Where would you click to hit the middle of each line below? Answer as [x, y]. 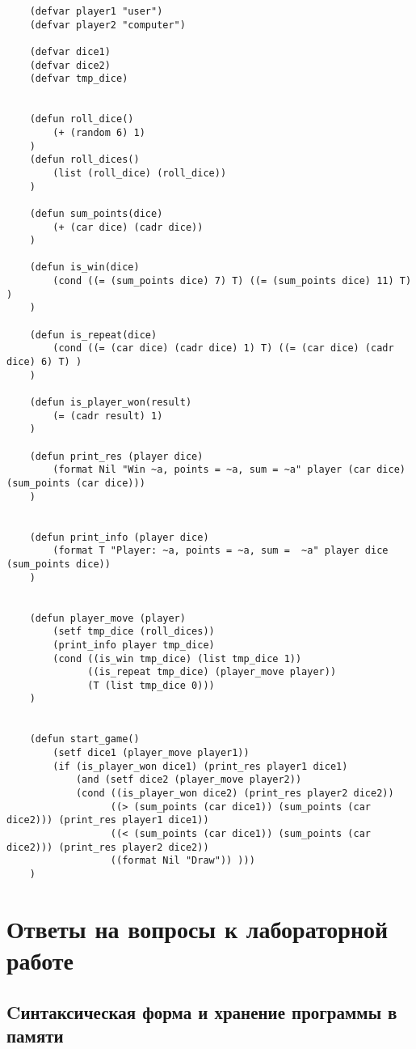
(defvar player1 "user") [96, 11]
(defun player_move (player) [107, 618]
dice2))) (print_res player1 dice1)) [108, 820]
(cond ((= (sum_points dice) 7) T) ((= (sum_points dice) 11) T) [232, 281]
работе [40, 960]
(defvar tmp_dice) [79, 79]
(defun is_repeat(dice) [93, 335]
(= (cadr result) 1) [108, 416]
